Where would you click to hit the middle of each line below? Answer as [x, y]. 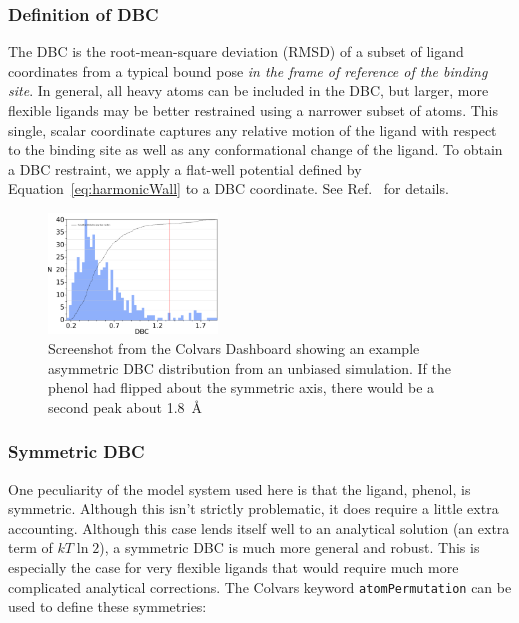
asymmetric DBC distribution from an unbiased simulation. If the [249, 367]
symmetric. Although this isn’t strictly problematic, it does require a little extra [253, 508]
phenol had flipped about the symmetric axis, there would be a [241, 387]
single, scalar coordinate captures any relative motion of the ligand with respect [252, 129]
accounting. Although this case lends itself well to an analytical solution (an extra [259, 527]
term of [30, 547]
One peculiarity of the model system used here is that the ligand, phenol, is [239, 488]
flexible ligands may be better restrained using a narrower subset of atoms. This [253, 110]
